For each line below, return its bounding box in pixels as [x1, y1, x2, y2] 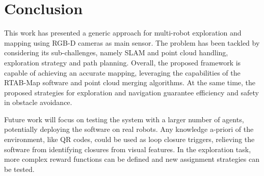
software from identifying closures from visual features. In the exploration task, [4, 144, 251, 154]
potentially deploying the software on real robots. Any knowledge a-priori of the [4, 124, 254, 134]
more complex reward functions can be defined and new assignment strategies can [4, 154, 260, 164]
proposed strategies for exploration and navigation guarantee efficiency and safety [4, 87, 259, 97]
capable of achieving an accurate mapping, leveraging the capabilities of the [4, 67, 241, 78]
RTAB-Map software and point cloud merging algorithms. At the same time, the [4, 77, 256, 88]
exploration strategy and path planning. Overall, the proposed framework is [4, 57, 241, 67]
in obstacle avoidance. [4, 97, 72, 108]
